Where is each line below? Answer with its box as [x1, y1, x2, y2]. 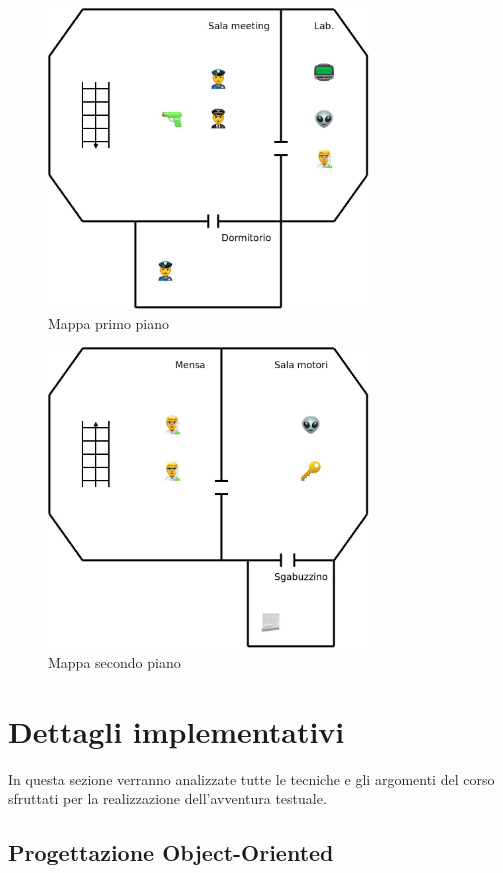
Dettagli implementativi [8, 710, 345, 751]
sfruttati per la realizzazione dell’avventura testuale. [8, 788, 327, 809]
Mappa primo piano [48, 312, 170, 333]
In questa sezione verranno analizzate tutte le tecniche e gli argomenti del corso [8, 768, 495, 789]
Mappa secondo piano [48, 651, 181, 672]
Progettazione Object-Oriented [8, 837, 334, 868]
